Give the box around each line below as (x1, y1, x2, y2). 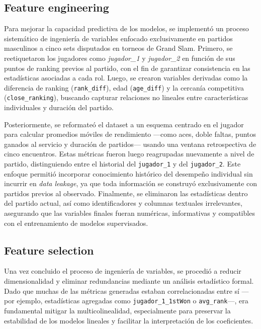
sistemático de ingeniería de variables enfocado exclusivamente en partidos (4, 33, 233, 43)
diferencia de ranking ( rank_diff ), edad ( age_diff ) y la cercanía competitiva (4, 82, 244, 93)
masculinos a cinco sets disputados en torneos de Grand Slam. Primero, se (4, 43, 233, 53)
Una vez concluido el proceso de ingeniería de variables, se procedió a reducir (4, 266, 241, 276)
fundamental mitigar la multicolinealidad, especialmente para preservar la (4, 305, 231, 315)
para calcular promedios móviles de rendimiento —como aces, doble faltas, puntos (4, 129, 256, 139)
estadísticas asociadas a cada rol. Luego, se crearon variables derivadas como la (4, 72, 248, 83)
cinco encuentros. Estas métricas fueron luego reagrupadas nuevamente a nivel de (4, 148, 254, 159)
